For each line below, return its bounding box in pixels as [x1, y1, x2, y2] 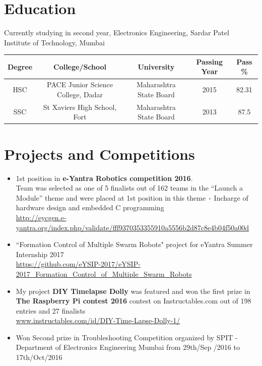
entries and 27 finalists [16, 305, 86, 316]
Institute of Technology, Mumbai [4, 37, 105, 47]
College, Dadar [57, 89, 103, 99]
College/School [53, 61, 107, 72]
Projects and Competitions [4, 143, 195, 164]
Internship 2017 [16, 249, 64, 259]
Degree [8, 61, 33, 72]
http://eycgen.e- [16, 212, 67, 222]
